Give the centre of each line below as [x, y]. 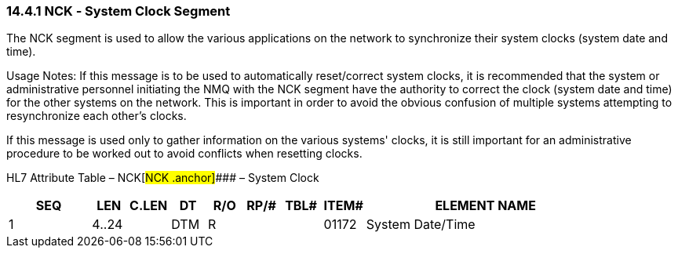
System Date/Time [421, 225]
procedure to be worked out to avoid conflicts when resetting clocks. [184, 154]
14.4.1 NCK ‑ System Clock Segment [118, 11]
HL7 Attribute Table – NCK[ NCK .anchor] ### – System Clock [163, 178]
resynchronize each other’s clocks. [97, 116]
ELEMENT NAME [485, 206]
